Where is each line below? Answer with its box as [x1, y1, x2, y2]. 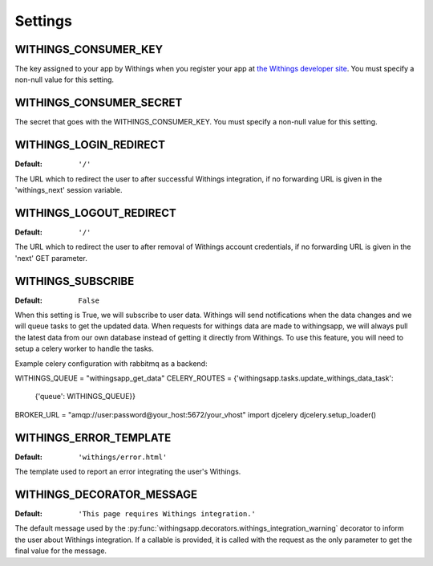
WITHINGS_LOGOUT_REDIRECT [14, 206, 176, 220]
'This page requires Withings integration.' [78, 509, 257, 518]
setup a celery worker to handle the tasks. [14, 344, 154, 353]
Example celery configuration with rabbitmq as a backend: [14, 358, 208, 369]
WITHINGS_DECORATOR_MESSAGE [14, 487, 198, 501]
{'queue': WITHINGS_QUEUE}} [34, 392, 136, 401]
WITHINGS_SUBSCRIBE [14, 274, 135, 288]
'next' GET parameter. [14, 253, 87, 263]
